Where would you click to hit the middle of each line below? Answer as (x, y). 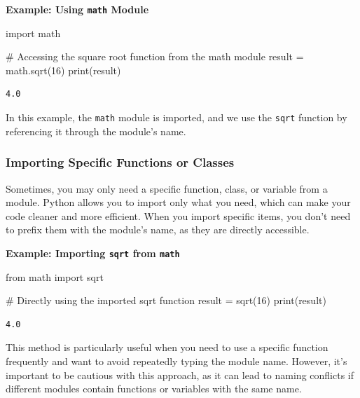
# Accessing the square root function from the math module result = (155, 56)
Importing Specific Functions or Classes (120, 162)
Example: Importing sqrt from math (93, 253)
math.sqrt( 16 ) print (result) (63, 70)
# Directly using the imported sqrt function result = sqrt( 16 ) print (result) (166, 300)
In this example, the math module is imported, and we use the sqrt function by (176, 117)
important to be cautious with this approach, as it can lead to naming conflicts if (180, 375)
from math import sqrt (55, 276)
